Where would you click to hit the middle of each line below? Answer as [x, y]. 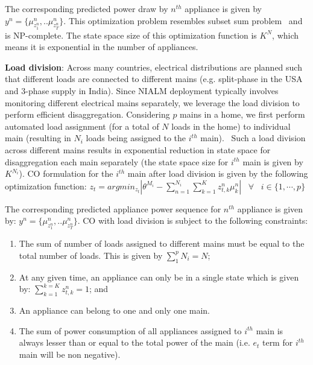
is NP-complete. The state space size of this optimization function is [131, 35]
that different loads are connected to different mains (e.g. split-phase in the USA [154, 79]
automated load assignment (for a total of [82, 126]
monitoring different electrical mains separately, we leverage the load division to [152, 102]
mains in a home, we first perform [242, 114]
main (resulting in [38, 138]
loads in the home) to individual [231, 126]
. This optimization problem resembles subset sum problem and [183, 20]
